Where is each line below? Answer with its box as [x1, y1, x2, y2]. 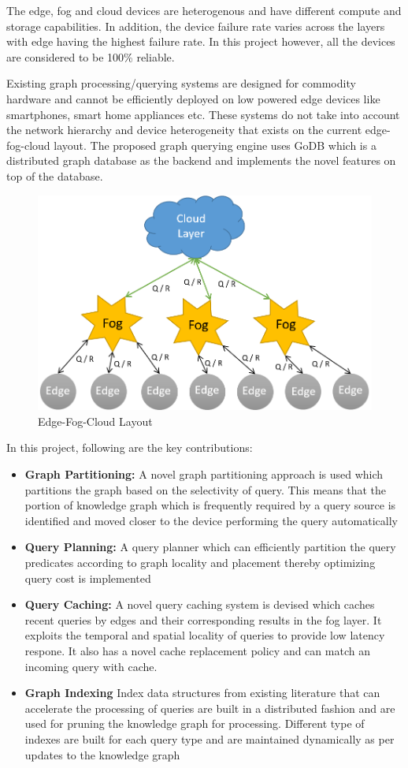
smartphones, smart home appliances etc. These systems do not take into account [6, 106, 400, 122]
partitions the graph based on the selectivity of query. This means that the [24, 481, 387, 498]
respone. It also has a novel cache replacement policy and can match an [24, 642, 370, 658]
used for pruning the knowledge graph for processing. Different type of [24, 715, 365, 732]
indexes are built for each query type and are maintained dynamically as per [24, 730, 395, 747]
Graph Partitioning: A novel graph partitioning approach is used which [24, 466, 384, 483]
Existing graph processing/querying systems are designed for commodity [6, 75, 356, 91]
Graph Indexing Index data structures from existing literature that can [24, 684, 380, 701]
